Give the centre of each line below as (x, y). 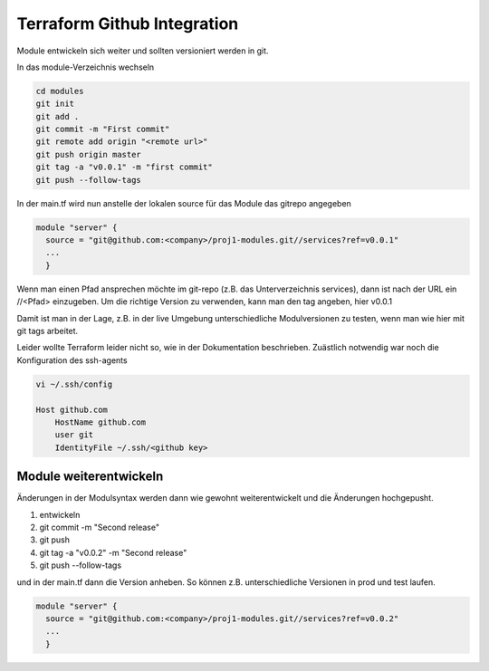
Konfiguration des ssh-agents (72, 360)
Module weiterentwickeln (90, 477)
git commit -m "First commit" (103, 129)
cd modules (60, 91)
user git (74, 435)
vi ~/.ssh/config (74, 384)
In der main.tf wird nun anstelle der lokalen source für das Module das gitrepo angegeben (184, 203)
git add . (58, 116)
